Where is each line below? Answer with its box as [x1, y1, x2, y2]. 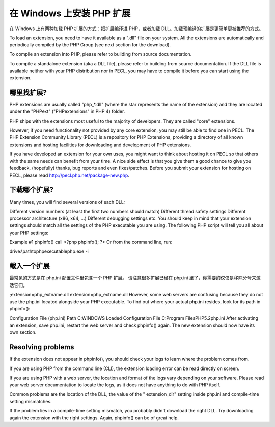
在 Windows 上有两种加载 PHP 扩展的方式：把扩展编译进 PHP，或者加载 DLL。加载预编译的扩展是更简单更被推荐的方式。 [9, 25, 264, 32]
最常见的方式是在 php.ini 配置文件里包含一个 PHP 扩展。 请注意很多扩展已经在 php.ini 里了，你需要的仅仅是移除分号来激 [9, 275, 261, 281]
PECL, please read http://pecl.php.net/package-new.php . [9, 172, 130, 178]
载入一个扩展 [9, 262, 50, 270]
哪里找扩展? [9, 88, 47, 97]
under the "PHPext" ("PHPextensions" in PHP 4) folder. [9, 108, 125, 115]
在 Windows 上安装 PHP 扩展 [9, 8, 131, 19]
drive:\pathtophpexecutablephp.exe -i [9, 248, 89, 254]
